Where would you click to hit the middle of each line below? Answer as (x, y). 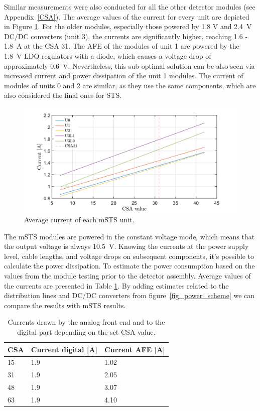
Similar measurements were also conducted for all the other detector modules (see (130, 7)
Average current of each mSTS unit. (79, 220)
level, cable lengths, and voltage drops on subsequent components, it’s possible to (129, 256)
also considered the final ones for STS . (63, 95)
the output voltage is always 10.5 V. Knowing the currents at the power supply (126, 246)
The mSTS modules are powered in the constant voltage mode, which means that (129, 236)
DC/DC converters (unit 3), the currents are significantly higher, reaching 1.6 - (126, 36)
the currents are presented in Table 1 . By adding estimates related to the (116, 285)
